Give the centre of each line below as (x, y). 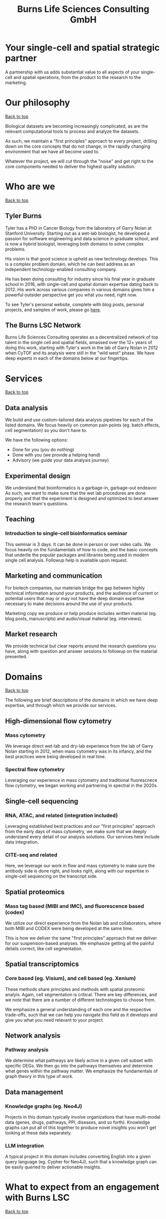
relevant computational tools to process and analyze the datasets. (72, 131)
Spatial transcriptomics (42, 964)
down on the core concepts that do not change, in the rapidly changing (78, 146)
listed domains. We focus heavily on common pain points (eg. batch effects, (83, 425)
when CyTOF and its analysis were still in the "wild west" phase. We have (80, 353)
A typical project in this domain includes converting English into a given (78, 1156)
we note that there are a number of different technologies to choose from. (81, 1000)
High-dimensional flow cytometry (58, 721)
